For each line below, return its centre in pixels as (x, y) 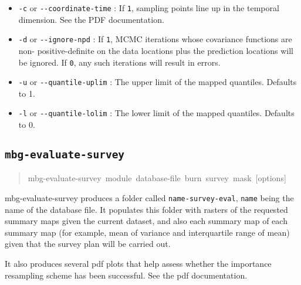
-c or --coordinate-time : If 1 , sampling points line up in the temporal (149, 8)
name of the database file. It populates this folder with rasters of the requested (146, 209)
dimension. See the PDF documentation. (91, 19)
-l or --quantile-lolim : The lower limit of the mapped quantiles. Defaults (156, 113)
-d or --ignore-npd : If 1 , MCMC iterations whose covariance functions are (155, 39)
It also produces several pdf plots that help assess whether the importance (138, 264)
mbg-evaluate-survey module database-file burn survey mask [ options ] (157, 178)
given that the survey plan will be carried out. (88, 244)
